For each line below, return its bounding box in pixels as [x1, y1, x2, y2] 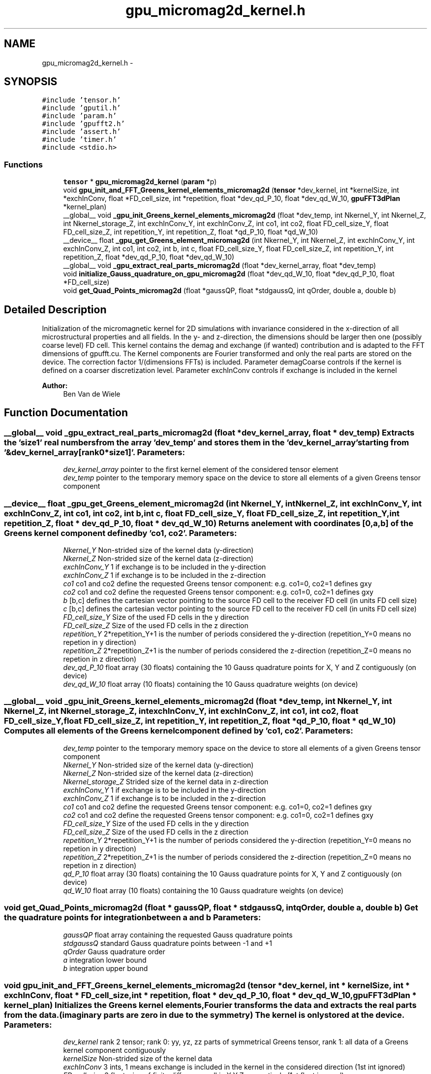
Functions [4, 159, 43, 169]
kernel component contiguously [63, 1046, 166, 1055]
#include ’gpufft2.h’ [42, 120, 125, 128]
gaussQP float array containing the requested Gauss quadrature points [63, 930, 293, 939]
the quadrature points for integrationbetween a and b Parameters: [4, 912, 261, 923]
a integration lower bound [63, 955, 147, 964]
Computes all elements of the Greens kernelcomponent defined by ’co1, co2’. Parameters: [4, 726, 353, 736]
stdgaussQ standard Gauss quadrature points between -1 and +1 [63, 939, 272, 947]
